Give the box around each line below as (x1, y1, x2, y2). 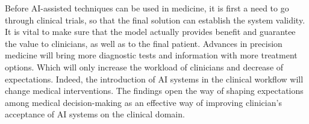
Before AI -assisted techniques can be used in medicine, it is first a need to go (5, 2, 289, 14)
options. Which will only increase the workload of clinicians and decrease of (5, 60, 284, 73)
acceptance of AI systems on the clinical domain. (5, 108, 185, 120)
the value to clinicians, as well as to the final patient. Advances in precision (5, 37, 282, 49)
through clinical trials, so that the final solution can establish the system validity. (5, 13, 305, 26)
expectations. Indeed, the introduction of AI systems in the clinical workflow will (5, 72, 304, 85)
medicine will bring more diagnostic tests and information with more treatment (5, 49, 298, 61)
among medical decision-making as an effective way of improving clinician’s (5, 96, 282, 108)
